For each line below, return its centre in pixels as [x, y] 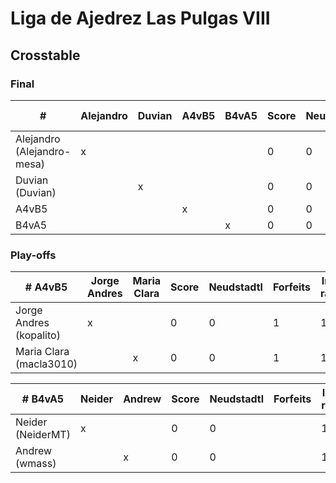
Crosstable [45, 55]
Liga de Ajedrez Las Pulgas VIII [140, 18]
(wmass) [36, 464]
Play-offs [33, 255]
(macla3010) [46, 364]
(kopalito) [38, 335]
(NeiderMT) [43, 435]
